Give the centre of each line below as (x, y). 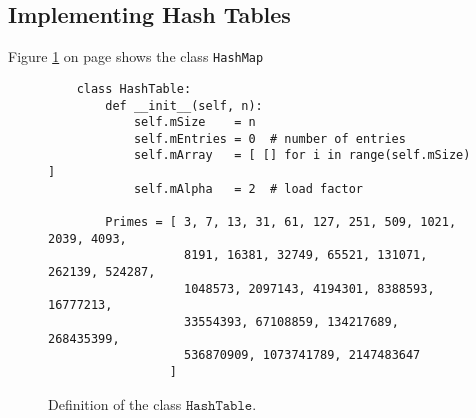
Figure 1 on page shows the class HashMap (136, 56)
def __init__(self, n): (184, 105)
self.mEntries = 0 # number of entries (269, 138)
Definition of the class (115, 403)
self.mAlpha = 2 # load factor (248, 188)
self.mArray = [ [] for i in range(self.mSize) (302, 155)
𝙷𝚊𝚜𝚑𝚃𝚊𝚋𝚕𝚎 (219, 405)
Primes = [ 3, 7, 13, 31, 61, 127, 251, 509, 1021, (281, 222)
